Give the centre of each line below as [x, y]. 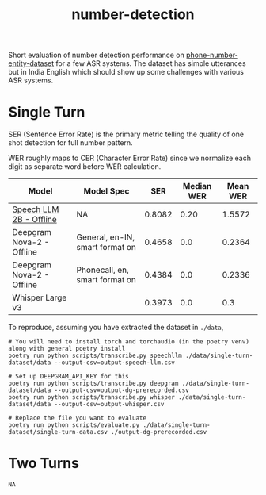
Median [197, 186]
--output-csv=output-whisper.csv [109, 405]
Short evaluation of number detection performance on [96, 55]
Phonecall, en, [103, 270]
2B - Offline [34, 220]
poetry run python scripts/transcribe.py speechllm [95, 356]
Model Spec [106, 191]
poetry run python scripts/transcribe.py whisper [92, 397]
